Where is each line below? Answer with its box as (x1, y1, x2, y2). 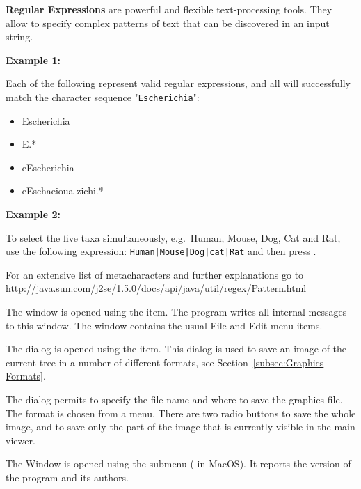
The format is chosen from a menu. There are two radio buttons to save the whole (6, 405, 356, 420)
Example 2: (6, 207, 61, 221)
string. (6, 29, 33, 44)
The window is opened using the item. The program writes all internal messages (6, 304, 347, 319)
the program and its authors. (6, 469, 129, 484)
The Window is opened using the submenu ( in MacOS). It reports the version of (6, 456, 351, 471)
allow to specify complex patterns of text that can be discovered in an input (6, 15, 330, 30)
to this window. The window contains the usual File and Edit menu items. (6, 318, 323, 332)
